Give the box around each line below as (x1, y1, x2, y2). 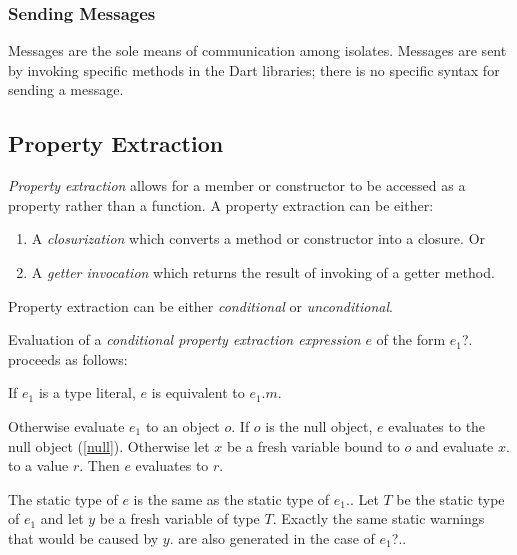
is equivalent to (151, 382, 245, 403)
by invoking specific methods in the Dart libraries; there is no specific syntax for (8, 59, 500, 80)
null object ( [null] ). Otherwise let (8, 435, 210, 456)
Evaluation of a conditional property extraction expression (8, 329, 361, 350)
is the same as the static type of (133, 488, 330, 509)
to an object (145, 415, 220, 436)
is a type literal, (38, 382, 136, 403)
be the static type (396, 488, 505, 509)
